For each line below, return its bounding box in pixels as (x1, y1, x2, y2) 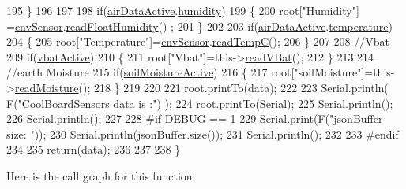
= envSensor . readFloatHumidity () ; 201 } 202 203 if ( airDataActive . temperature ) (6, 17, 393, 34)
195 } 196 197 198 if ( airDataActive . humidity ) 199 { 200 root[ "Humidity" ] (6, 2, 359, 18)
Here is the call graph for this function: (6, 167, 196, 183)
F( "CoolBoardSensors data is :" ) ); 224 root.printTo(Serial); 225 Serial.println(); (6, 94, 393, 111)
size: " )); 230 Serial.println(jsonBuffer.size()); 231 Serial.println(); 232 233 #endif (6, 125, 399, 142)
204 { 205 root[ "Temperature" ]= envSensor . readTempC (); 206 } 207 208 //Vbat (6, 33, 389, 50)
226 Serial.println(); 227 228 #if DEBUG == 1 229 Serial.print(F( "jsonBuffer (6, 110, 383, 127)
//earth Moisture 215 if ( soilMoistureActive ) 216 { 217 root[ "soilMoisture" (6, 64, 362, 80)
